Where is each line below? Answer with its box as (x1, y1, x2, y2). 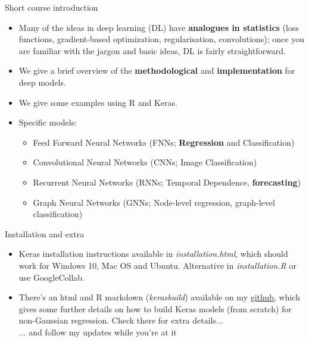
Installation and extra (5, 227, 85, 240)
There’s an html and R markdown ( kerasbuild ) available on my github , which (18, 291, 300, 303)
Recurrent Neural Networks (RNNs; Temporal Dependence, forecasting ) (33, 175, 301, 188)
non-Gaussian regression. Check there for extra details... (18, 314, 223, 327)
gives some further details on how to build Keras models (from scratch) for (18, 302, 292, 315)
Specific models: (18, 116, 77, 128)
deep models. (18, 76, 66, 88)
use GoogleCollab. (18, 271, 85, 283)
